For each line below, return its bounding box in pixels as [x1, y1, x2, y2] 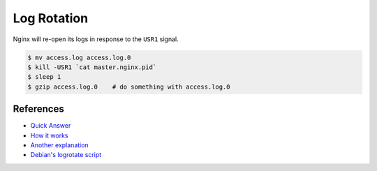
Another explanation [30, 140, 89, 149]
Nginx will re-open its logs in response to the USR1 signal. [13, 35, 179, 43]
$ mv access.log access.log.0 [27, 53, 131, 61]
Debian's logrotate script [30, 151, 102, 159]
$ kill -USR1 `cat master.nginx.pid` [27, 63, 157, 71]
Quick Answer [30, 121, 71, 130]
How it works [30, 131, 69, 140]
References [13, 103, 64, 115]
